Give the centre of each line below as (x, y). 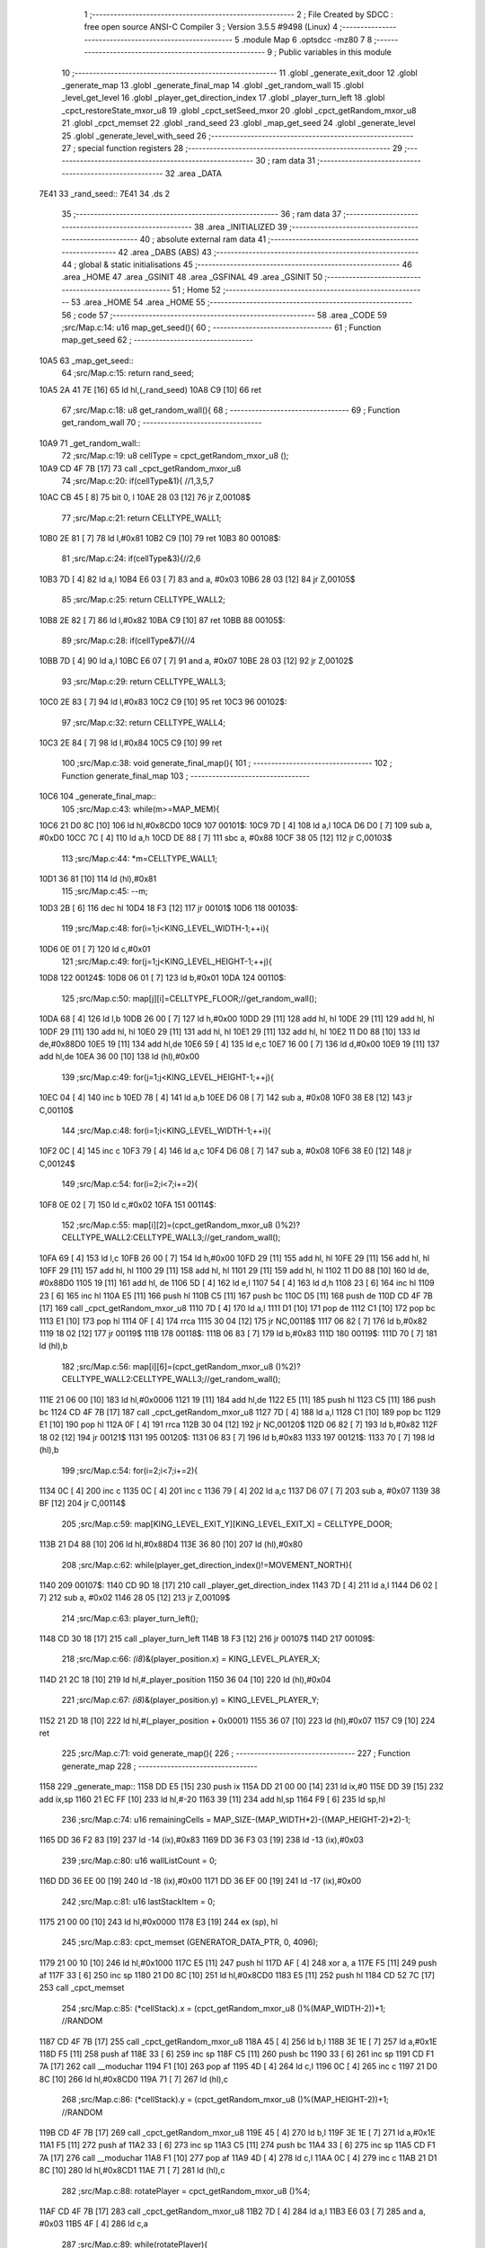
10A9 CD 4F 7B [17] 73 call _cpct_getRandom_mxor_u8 (140, 468)
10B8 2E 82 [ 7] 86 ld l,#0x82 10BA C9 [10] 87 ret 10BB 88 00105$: (163, 620)
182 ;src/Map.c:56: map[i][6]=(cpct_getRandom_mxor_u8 (168, 1366)
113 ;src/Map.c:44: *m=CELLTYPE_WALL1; (139, 858)
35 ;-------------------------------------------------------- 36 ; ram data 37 (201, 214)
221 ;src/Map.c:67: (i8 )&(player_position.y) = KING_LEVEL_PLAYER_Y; (190, 1700)
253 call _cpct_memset (82, 1988)
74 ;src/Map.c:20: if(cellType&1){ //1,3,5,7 (138, 480)
